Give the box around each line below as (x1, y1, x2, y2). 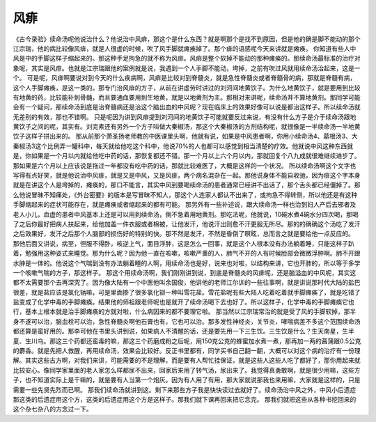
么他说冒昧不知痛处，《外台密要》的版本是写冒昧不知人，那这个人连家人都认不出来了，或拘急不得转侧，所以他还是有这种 (13, 190, 358, 198)
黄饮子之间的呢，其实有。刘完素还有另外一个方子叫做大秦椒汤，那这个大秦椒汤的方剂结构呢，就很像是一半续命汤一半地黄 (13, 123, 361, 131)
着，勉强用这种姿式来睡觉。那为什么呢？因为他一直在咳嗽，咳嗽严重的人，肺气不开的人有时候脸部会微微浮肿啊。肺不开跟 (13, 249, 361, 258)
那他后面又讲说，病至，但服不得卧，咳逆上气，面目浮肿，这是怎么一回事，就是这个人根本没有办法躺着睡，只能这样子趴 (13, 239, 354, 247)
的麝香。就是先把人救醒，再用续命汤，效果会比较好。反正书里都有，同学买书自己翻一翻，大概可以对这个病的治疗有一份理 (13, 347, 361, 355)
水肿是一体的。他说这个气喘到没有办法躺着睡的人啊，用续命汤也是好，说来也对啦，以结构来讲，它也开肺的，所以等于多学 (13, 258, 361, 267)
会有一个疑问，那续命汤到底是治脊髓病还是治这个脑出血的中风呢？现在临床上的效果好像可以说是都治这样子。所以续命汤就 (13, 103, 361, 111)
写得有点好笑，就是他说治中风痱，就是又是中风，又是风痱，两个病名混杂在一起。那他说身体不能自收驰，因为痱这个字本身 (13, 171, 361, 180)
